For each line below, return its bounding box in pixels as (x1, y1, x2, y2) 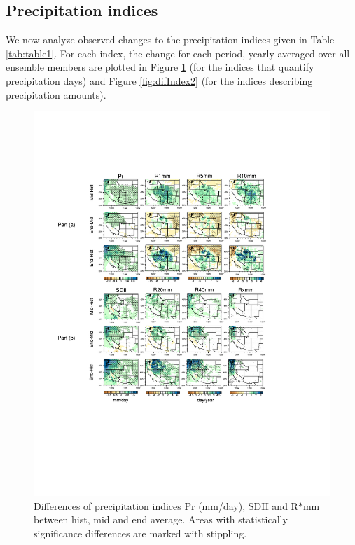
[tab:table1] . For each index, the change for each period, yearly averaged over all (6, 46, 350, 60)
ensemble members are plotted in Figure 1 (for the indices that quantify (6, 60, 314, 74)
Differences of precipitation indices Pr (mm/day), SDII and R (34, 498, 298, 513)
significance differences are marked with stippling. (34, 525, 247, 540)
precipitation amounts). (6, 87, 106, 102)
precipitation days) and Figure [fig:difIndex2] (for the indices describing (6, 73, 313, 88)
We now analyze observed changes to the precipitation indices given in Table (6, 32, 335, 47)
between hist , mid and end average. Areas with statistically (34, 512, 288, 527)
